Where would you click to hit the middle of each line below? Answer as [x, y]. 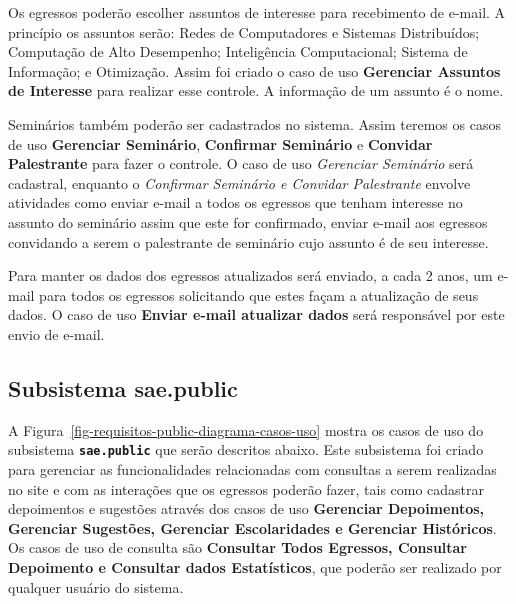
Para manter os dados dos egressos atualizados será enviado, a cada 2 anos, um [250, 275]
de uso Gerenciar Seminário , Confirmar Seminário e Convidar [220, 143]
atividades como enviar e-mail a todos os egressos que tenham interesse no [235, 202]
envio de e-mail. [56, 333]
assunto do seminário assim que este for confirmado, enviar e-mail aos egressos [248, 221]
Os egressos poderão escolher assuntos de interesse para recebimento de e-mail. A [257, 12]
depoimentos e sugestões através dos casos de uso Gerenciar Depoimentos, [246, 508]
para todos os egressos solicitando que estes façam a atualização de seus [259, 294]
